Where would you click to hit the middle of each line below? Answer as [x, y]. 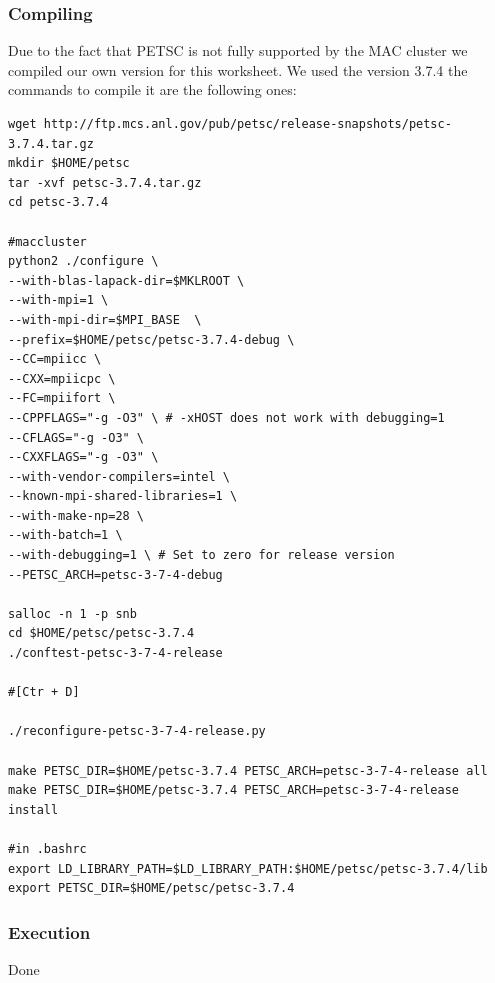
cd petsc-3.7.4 [58, 202]
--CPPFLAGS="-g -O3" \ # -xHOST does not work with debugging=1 [226, 417]
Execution [49, 931]
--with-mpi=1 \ [58, 300]
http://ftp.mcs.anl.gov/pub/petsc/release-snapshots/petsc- [247, 124]
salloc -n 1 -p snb [72, 613]
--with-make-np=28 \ [76, 515]
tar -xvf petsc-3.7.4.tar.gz [105, 182]
